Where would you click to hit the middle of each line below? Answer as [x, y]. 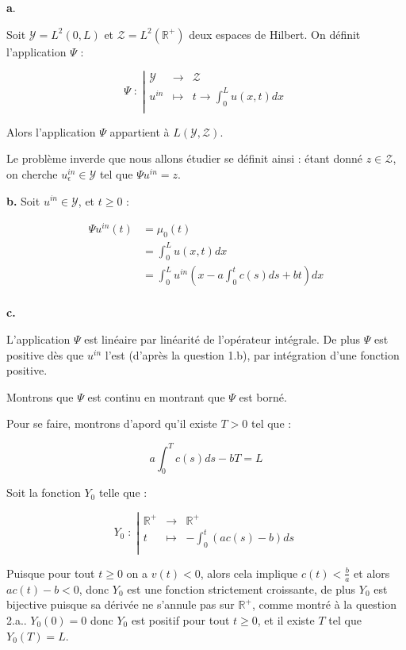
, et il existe [286, 619]
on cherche [32, 173]
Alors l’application [51, 131]
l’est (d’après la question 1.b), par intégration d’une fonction [252, 354]
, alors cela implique [249, 573]
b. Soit [23, 200]
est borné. [263, 396]
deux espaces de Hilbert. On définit [275, 34]
